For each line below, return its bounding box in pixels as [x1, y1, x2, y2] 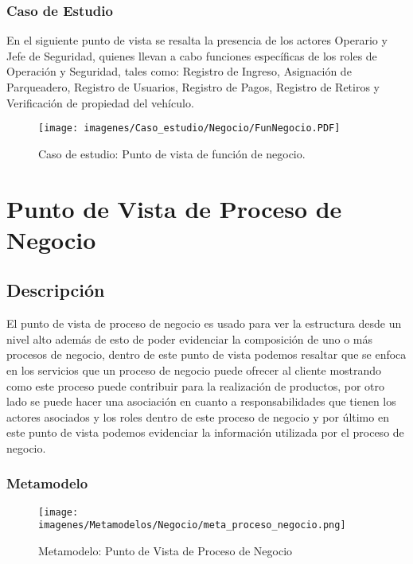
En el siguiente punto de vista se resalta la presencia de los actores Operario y [6, 32, 388, 49]
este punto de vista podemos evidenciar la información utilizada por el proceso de [6, 424, 404, 441]
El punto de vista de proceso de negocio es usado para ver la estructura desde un [6, 315, 402, 332]
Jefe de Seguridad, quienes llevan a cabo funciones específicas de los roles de [6, 47, 377, 64]
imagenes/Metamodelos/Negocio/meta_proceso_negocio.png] [38, 519, 346, 531]
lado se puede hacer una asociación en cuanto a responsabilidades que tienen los [6, 393, 396, 410]
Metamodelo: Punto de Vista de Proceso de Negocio [38, 543, 293, 559]
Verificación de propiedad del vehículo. [6, 94, 194, 111]
